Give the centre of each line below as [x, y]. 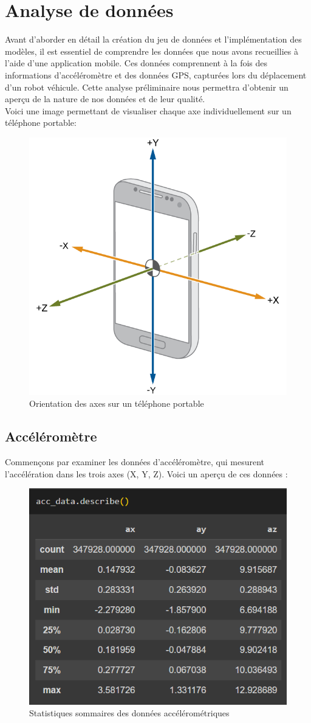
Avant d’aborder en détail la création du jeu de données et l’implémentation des [153, 39]
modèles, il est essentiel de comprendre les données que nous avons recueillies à [152, 51]
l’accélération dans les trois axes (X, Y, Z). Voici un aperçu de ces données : [146, 473]
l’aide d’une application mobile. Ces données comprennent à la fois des [136, 63]
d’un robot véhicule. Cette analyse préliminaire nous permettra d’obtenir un [147, 87]
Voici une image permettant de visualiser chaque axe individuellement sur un [148, 110]
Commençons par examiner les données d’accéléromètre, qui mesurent [135, 462]
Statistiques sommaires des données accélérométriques [129, 713]
